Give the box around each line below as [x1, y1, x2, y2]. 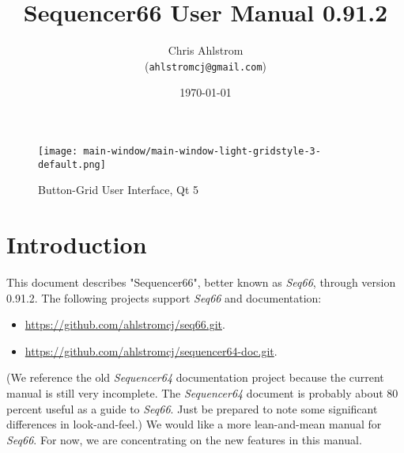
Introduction [6, 228, 147, 261]
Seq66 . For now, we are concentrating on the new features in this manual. [6, 431, 362, 447]
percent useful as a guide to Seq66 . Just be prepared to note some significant [6, 400, 378, 417]
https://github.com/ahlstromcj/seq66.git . [25, 316, 225, 333]
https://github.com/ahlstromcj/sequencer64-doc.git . [25, 342, 278, 359]
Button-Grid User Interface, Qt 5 [38, 181, 199, 198]
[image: [38, 145, 78, 157]
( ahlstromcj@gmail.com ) [144, 57, 267, 74]
